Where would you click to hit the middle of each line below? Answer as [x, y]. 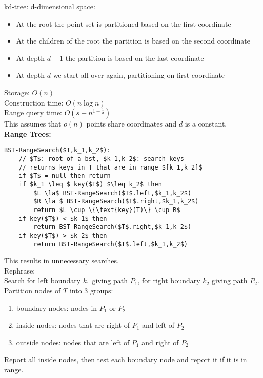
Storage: [17, 92]
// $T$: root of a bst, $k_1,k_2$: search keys [101, 159]
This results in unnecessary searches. [62, 260]
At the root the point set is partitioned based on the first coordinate [124, 23]
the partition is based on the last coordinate [135, 58]
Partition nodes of [33, 290]
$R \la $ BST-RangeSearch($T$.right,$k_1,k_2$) [116, 202]
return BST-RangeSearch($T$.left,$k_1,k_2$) [110, 244]
